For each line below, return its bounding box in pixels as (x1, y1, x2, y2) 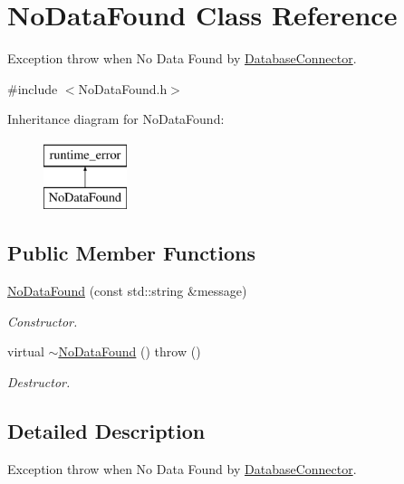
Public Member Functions (7, 239, 255, 267)
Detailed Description (7, 417, 206, 445)
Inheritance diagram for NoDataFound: (7, 109, 225, 128)
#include (7, 79, 58, 98)
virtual (7, 342, 44, 361)
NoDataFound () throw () (58, 342, 201, 361)
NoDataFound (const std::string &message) (7, 281, 247, 300)
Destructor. (7, 373, 71, 392)
